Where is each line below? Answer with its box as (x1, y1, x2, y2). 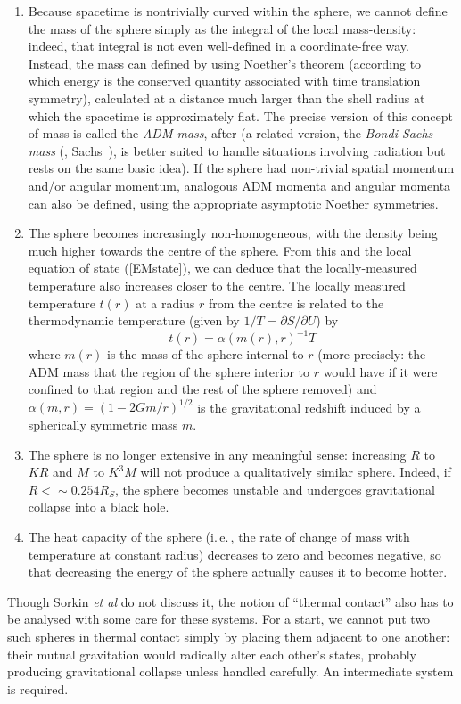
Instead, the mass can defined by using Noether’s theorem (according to (28, 53, 422, 72)
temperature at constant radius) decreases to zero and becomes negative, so (28, 544, 441, 563)
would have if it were (323, 362, 438, 381)
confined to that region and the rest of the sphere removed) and (28, 380, 377, 398)
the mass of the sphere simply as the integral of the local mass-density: (28, 19, 416, 37)
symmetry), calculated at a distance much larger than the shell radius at (28, 88, 425, 107)
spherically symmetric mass (28, 415, 178, 434)
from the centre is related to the (209, 293, 384, 312)
